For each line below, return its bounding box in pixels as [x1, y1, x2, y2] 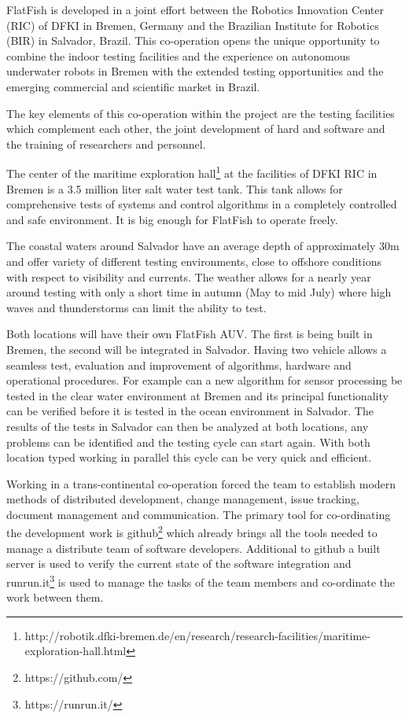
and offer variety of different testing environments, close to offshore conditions [6, 252, 381, 269]
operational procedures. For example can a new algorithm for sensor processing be [6, 372, 403, 388]
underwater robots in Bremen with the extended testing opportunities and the [6, 63, 384, 79]
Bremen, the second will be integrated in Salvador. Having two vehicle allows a [6, 341, 387, 357]
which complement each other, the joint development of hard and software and [6, 120, 385, 137]
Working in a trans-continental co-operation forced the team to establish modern [6, 475, 396, 492]
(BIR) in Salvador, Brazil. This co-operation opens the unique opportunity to [6, 32, 380, 49]
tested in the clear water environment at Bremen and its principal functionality [6, 387, 389, 403]
